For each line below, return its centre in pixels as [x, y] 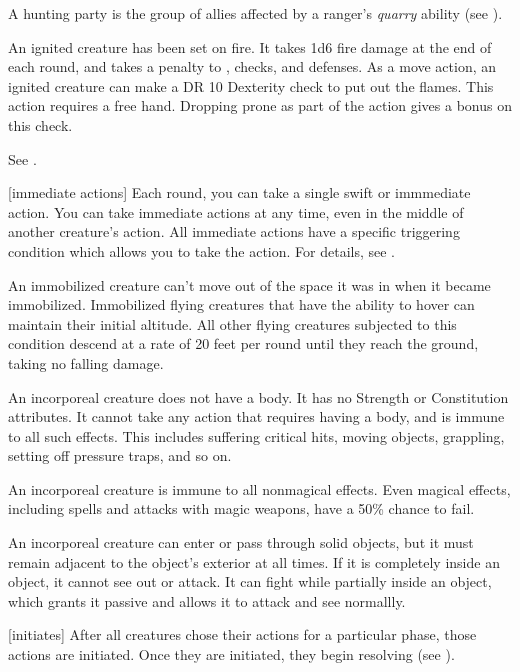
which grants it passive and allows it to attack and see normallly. [207, 600]
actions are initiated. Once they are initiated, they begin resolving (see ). [231, 654]
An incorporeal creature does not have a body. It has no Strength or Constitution [258, 396]
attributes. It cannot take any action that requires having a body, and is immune [256, 416]
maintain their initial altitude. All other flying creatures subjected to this [232, 323]
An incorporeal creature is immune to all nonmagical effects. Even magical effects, [259, 488]
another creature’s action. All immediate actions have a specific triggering [234, 231]
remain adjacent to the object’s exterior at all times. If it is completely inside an [254, 561]
